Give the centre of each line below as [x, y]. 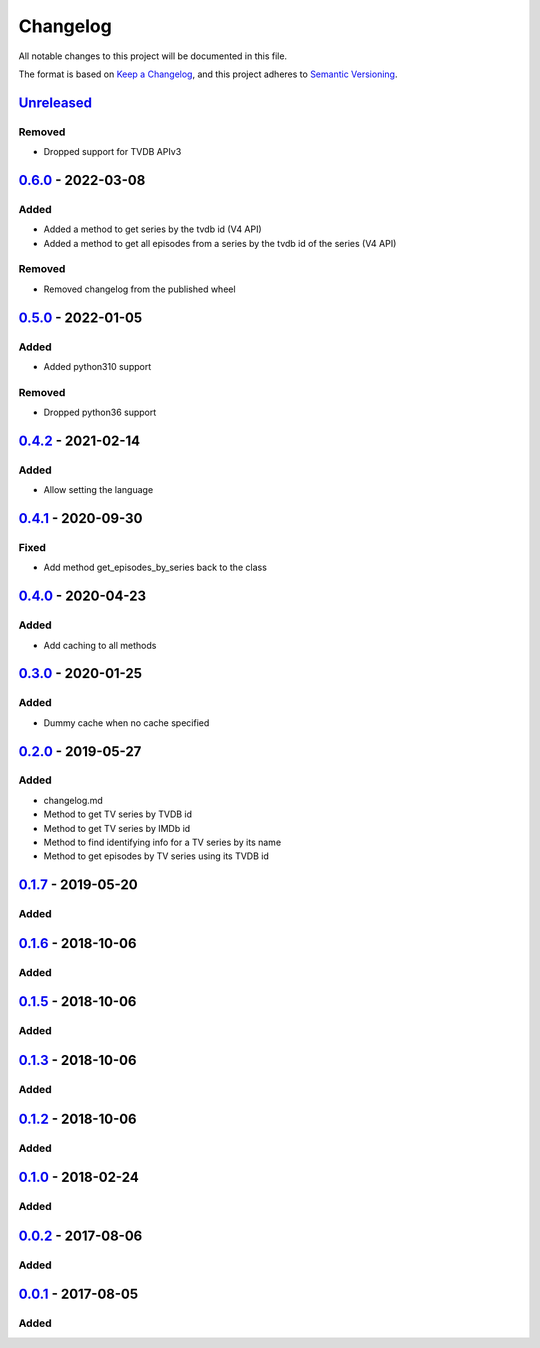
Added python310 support [97, 366]
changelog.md [73, 800]
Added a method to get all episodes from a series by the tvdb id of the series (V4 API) [220, 243]
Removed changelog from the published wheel [139, 289]
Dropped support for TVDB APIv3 [112, 152]
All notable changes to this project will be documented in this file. [153, 56]
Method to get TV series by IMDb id [117, 828]
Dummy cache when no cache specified [126, 722]
